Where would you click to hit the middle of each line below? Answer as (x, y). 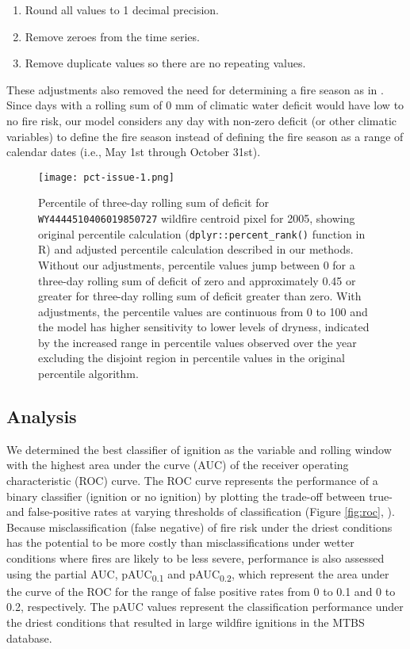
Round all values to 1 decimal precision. (122, 10)
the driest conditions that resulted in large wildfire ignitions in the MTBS (186, 622)
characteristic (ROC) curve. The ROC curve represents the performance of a (192, 481)
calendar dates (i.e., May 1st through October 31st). (134, 152)
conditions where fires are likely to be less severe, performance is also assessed (195, 558)
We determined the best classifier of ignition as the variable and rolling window (199, 449)
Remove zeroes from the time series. (112, 36)
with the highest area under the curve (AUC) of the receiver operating (178, 465)
